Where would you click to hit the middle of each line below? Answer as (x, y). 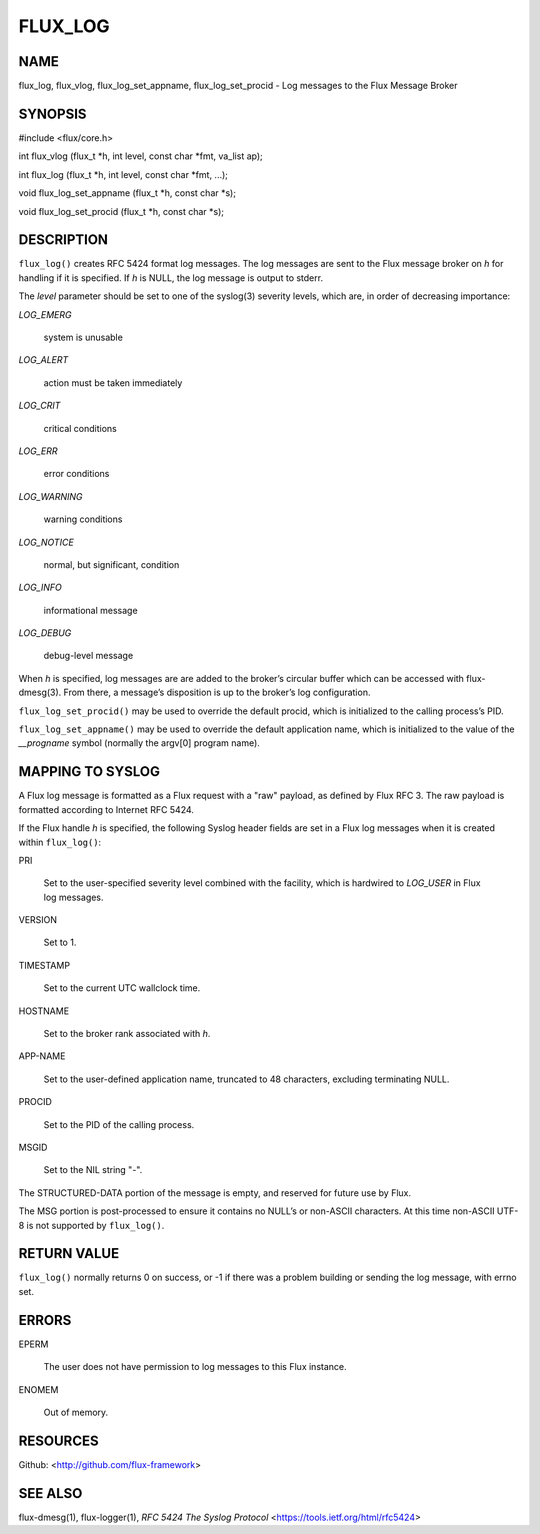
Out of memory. (76, 1412)
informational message (91, 610)
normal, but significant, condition (111, 564)
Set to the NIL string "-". (93, 1170)
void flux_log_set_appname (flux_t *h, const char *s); (127, 193)
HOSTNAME (44, 1011)
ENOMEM (38, 1389)
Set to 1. (60, 942)
